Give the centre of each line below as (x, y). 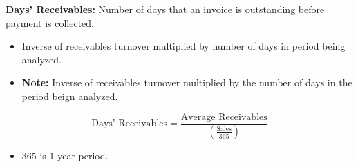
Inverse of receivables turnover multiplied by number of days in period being (183, 46)
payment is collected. (50, 22)
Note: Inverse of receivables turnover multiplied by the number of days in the (187, 82)
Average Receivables (224, 117)
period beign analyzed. (70, 96)
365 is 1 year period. (65, 156)
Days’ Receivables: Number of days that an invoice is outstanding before (165, 9)
